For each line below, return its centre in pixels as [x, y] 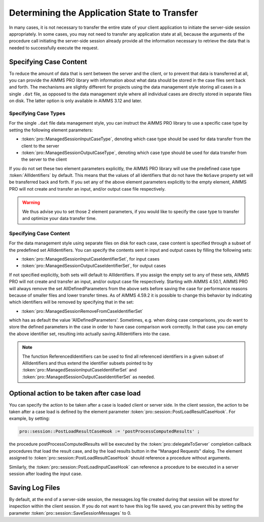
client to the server [40, 146]
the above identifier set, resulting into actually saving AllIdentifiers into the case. [90, 334]
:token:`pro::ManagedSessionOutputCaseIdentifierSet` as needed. [88, 377]
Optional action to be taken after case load [75, 393]
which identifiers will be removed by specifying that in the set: [71, 302]
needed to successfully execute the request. [54, 48]
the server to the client [44, 159]
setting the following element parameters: [51, 130]
